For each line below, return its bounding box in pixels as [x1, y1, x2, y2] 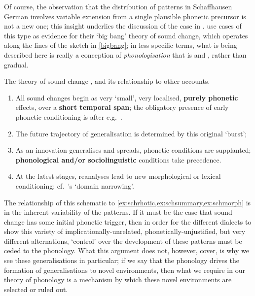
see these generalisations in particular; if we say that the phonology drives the [4, 255, 239, 265]
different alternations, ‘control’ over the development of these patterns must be [4, 235, 242, 246]
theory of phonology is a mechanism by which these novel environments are [4, 274, 232, 285]
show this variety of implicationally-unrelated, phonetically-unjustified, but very [4, 226, 246, 236]
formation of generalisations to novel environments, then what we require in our [4, 264, 245, 275]
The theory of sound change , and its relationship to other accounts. [4, 76, 210, 86]
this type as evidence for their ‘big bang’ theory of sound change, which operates [4, 30, 248, 40]
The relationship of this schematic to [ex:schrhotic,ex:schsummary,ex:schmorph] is [4, 197, 251, 207]
